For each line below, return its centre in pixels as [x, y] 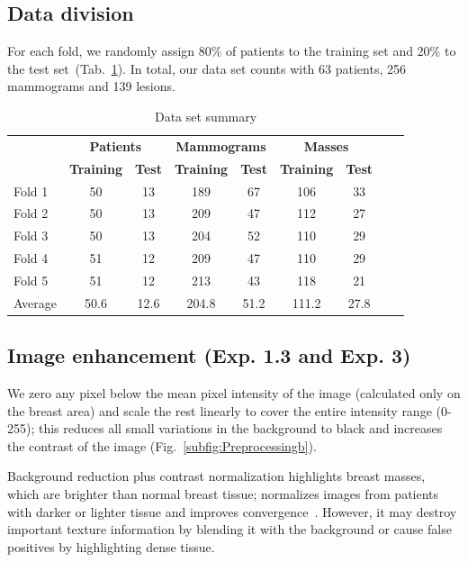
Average [35, 302]
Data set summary [206, 116]
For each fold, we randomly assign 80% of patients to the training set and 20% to [232, 51]
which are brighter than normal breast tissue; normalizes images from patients [223, 494]
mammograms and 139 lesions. [91, 86]
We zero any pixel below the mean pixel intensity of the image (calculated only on [234, 393]
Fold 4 [31, 258]
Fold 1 [31, 190]
